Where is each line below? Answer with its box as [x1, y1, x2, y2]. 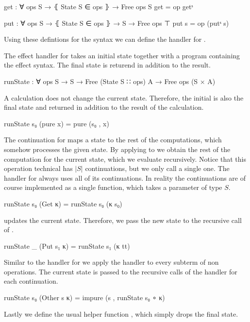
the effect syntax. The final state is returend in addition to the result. [4, 60, 211, 70]
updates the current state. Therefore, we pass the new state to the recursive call [4, 215, 242, 225]
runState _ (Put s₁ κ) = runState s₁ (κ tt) [4, 240, 130, 251]
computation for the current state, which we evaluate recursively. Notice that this [4, 153, 246, 164]
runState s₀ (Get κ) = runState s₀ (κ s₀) [4, 198, 122, 208]
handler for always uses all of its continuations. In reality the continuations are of [4, 172, 246, 183]
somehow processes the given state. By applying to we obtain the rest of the [4, 144, 231, 154]
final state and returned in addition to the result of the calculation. [4, 102, 204, 112]
